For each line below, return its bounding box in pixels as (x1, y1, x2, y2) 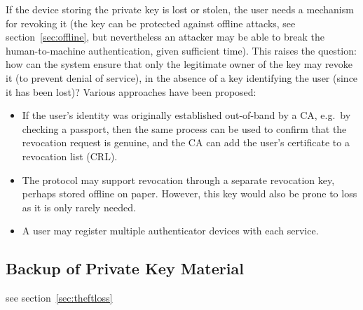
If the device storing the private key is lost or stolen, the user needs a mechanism (6, 2, 354, 16)
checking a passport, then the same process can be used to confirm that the (22, 121, 347, 136)
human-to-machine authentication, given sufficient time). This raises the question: (6, 43, 357, 57)
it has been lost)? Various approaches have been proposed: (6, 84, 256, 99)
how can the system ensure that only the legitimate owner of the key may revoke (6, 57, 352, 71)
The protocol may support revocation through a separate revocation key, (22, 172, 335, 187)
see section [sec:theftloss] (6, 290, 113, 305)
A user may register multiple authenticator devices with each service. (22, 223, 319, 238)
